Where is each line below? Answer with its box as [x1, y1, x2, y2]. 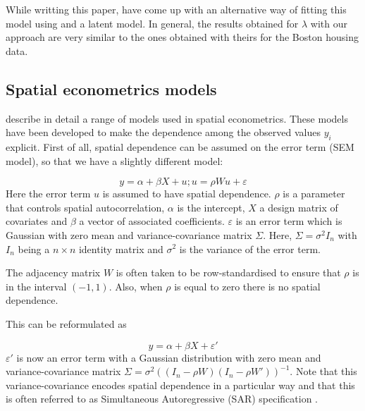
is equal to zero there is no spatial [174, 278, 321, 293]
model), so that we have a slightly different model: [6, 153, 223, 168]
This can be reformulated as [6, 316, 127, 331]
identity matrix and [78, 241, 163, 256]
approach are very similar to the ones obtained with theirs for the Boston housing [6, 30, 359, 44]
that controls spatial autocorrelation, [6, 200, 165, 214]
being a [18, 241, 50, 256]
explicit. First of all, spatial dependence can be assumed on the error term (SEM [6, 139, 354, 154]
